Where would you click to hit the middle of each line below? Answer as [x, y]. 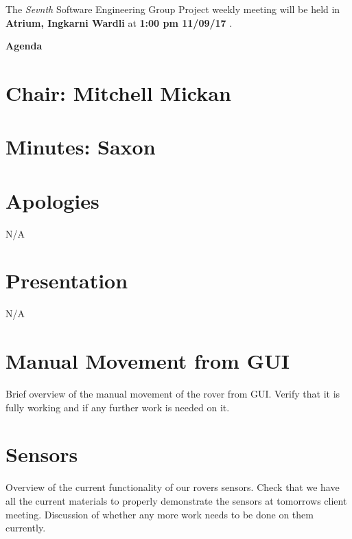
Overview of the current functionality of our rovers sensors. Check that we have [173, 487]
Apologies [52, 200]
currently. [26, 528]
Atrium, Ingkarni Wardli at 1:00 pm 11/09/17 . [119, 22]
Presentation [67, 280]
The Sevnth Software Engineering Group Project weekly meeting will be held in [173, 9]
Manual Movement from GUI [148, 361]
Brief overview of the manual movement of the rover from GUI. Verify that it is [173, 394]
